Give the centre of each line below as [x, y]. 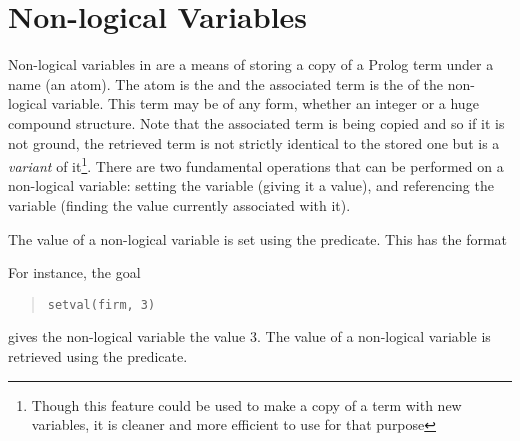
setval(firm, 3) [101, 304]
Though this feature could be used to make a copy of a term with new [246, 404]
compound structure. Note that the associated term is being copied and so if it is [256, 122]
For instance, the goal [74, 272]
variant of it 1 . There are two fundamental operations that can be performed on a [256, 164]
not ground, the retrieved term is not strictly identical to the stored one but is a [254, 142]
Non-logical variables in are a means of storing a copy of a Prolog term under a [251, 64]
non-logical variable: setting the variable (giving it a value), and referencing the [251, 185]
